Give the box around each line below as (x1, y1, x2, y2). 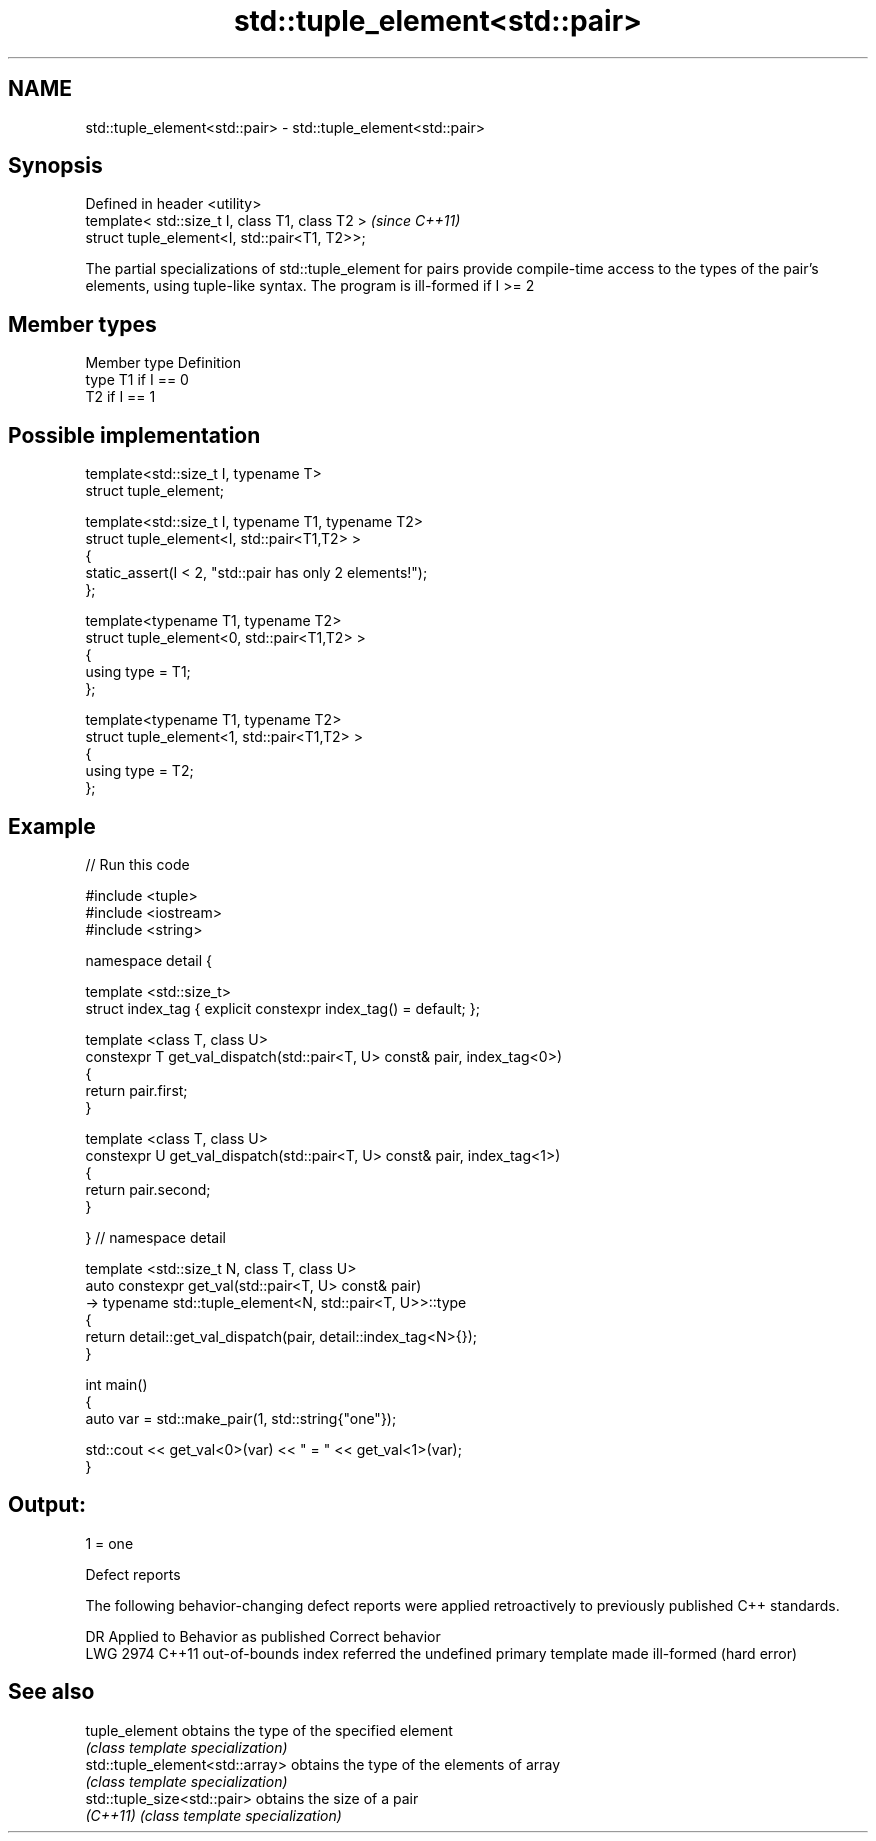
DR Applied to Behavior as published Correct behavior (85, 1627, 441, 1645)
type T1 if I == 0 (85, 371, 189, 389)
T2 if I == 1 (85, 388, 156, 406)
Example (8, 813, 96, 839)
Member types (8, 311, 157, 337)
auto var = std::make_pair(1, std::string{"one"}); (85, 1409, 397, 1427)
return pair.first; (85, 1081, 188, 1099)
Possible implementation (8, 422, 261, 448)
